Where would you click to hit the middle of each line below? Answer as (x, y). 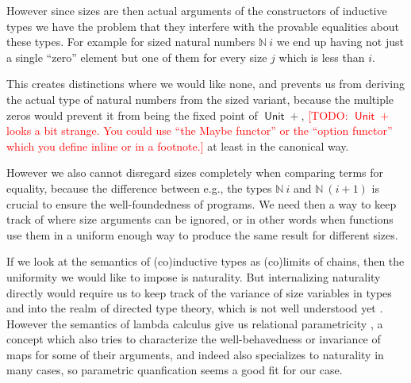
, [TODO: (325, 115)
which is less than (322, 57)
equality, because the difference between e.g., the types (139, 188)
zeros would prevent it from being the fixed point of (132, 115)
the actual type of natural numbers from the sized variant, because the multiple (200, 99)
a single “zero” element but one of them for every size (137, 57)
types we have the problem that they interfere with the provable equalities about (203, 26)
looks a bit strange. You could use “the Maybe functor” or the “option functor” (200, 130)
